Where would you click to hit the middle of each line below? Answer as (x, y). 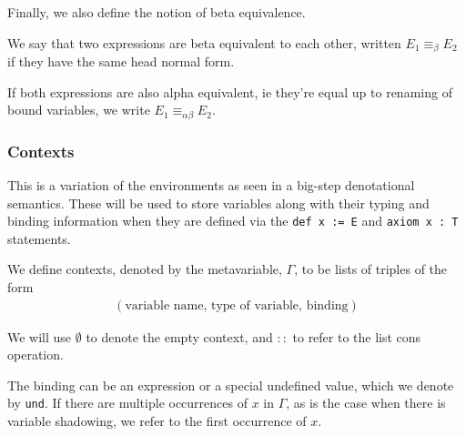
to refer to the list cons (357, 336)
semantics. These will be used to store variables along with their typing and (218, 203)
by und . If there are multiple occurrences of (127, 403)
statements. (39, 238)
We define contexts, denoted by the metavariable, (145, 269)
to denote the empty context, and (179, 336)
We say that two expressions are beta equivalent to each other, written (204, 42)
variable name (164, 305)
